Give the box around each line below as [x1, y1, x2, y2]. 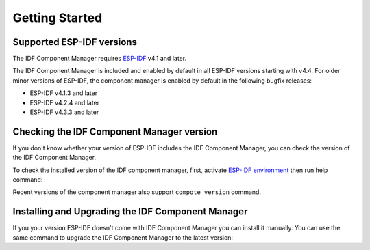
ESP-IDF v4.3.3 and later [29, 108, 99, 116]
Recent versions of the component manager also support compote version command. [12, 188, 262, 196]
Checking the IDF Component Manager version [12, 126, 218, 137]
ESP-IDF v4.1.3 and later [29, 89, 98, 97]
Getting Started [12, 10, 103, 25]
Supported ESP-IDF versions [12, 36, 137, 48]
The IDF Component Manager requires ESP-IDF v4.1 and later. [12, 55, 187, 63]
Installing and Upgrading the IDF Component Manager [12, 206, 248, 218]
